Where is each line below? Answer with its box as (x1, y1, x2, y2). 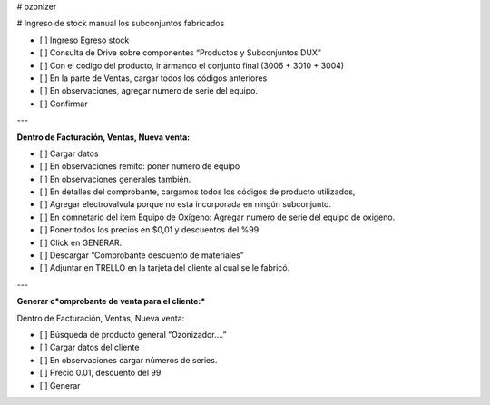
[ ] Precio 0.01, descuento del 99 (39, 368, 162, 379)
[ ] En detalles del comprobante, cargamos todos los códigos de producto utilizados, (39, 186, 356, 197)
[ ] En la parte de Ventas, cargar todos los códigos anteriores (39, 73, 268, 84)
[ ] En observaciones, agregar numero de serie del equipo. (39, 85, 259, 96)
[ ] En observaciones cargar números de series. (39, 354, 218, 365)
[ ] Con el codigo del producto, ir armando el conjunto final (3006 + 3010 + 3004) (39, 60, 345, 71)
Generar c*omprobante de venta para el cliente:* (16, 296, 206, 307)
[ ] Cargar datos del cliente (39, 341, 140, 353)
